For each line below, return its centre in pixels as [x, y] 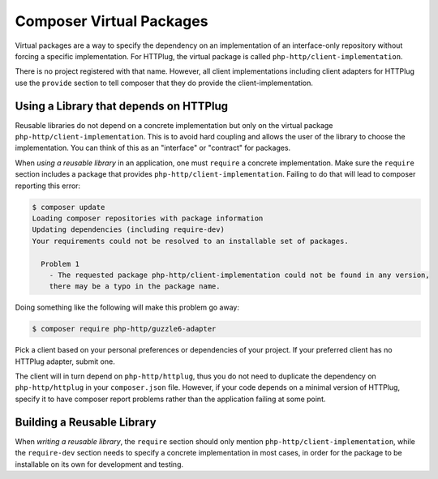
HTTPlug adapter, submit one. [65, 361]
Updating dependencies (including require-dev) [128, 230]
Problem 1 [60, 264]
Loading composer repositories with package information [148, 218]
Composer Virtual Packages [112, 21]
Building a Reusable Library [86, 422]
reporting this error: [48, 186]
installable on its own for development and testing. [99, 464]
